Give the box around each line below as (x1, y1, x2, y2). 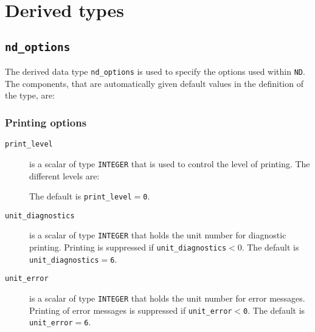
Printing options (5, 114, 87, 130)
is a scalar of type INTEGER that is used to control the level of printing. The (29, 157, 310, 170)
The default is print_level (29, 190, 132, 202)
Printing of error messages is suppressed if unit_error (29, 303, 232, 316)
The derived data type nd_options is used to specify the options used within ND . (5, 65, 305, 78)
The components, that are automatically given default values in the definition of (5, 77, 303, 89)
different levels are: (29, 169, 100, 182)
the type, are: (5, 89, 55, 102)
